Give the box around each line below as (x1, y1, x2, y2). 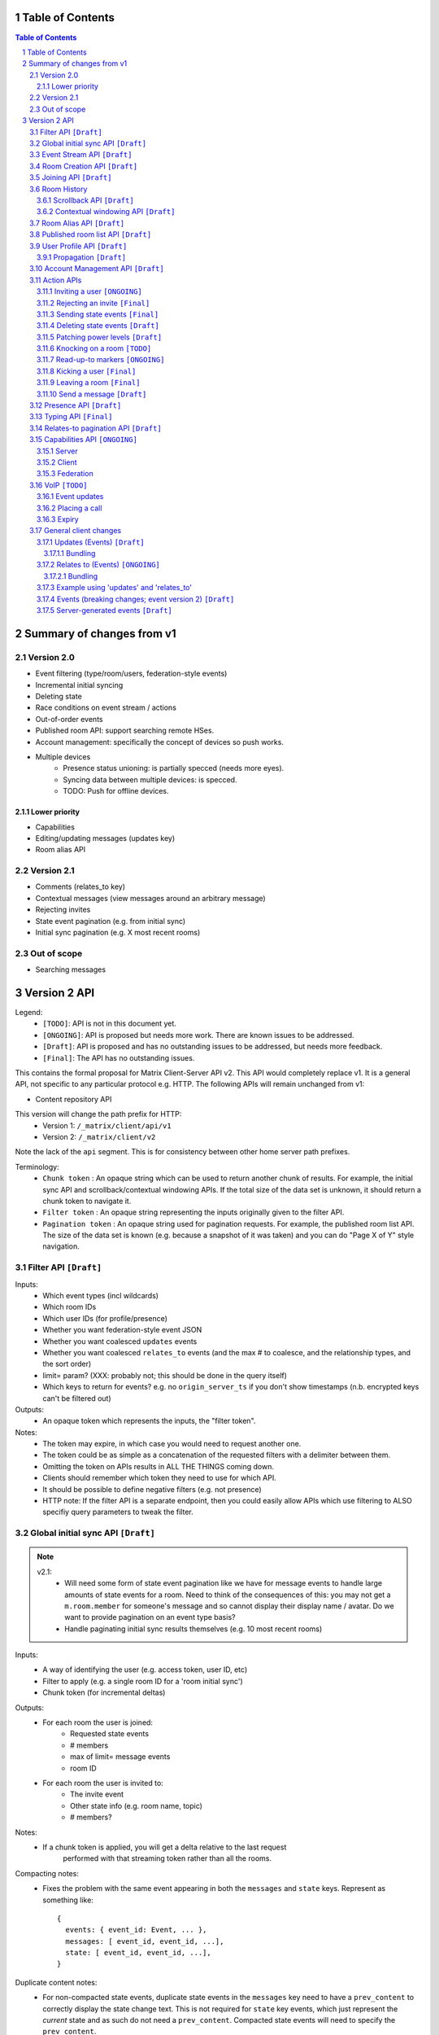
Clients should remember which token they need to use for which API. (42, 1473, 276, 1483)
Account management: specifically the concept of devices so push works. (35, 737, 285, 746)
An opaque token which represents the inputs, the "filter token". (42, 1416, 256, 1426)
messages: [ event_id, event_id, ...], (65, 1937, 224, 1945)
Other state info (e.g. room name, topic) (70, 1801, 203, 1810)
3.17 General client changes (29, 526, 122, 536)
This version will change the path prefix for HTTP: (15, 1109, 182, 1119)
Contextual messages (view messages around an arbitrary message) (35, 893, 266, 903)
